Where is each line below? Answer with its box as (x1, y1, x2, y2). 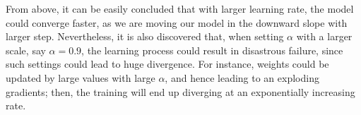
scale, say (6, 42, 46, 57)
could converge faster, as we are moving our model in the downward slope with (6, 15, 348, 30)
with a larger (296, 29, 353, 44)
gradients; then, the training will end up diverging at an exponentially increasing (6, 84, 355, 99)
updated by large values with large (6, 70, 155, 85)
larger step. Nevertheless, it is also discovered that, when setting (6, 29, 284, 44)
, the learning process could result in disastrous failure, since (81, 42, 343, 57)
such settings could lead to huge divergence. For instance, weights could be (6, 56, 329, 71)
